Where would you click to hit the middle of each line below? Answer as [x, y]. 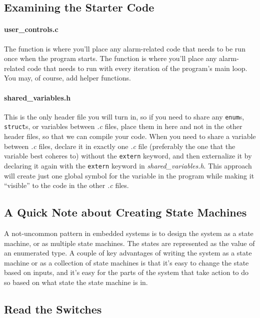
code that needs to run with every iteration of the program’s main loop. [137, 68]
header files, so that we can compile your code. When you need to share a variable [130, 136]
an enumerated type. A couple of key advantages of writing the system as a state [128, 253]
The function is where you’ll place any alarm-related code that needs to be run [125, 48]
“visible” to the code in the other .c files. [66, 185]
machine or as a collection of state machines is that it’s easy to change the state [126, 262]
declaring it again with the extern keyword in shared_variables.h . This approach [128, 165]
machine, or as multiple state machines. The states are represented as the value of [129, 243]
